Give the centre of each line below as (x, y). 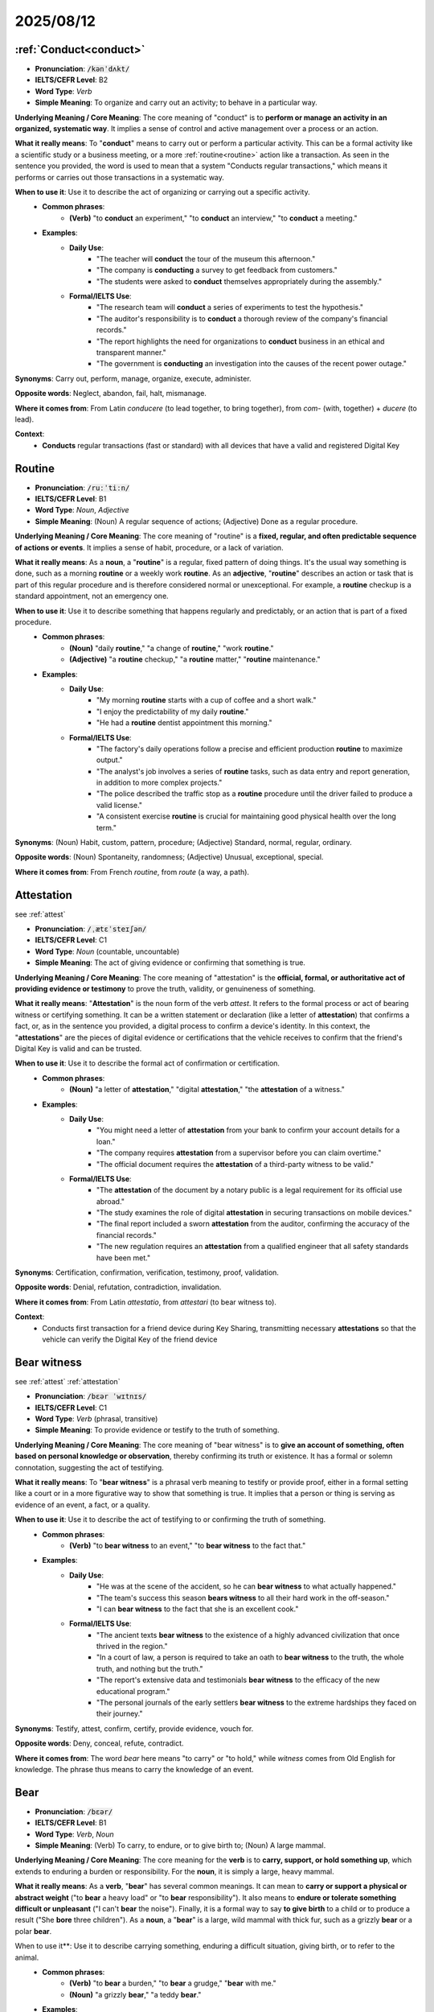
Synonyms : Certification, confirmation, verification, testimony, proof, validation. (147, 1272)
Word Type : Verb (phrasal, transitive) (96, 1419)
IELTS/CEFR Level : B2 (72, 80)
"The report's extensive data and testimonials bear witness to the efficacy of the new (238, 1680)
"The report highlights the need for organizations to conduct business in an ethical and (241, 341)
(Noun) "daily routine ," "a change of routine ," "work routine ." (172, 648)
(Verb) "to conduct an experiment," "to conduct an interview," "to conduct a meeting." (213, 218)
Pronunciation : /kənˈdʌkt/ (82, 69)
